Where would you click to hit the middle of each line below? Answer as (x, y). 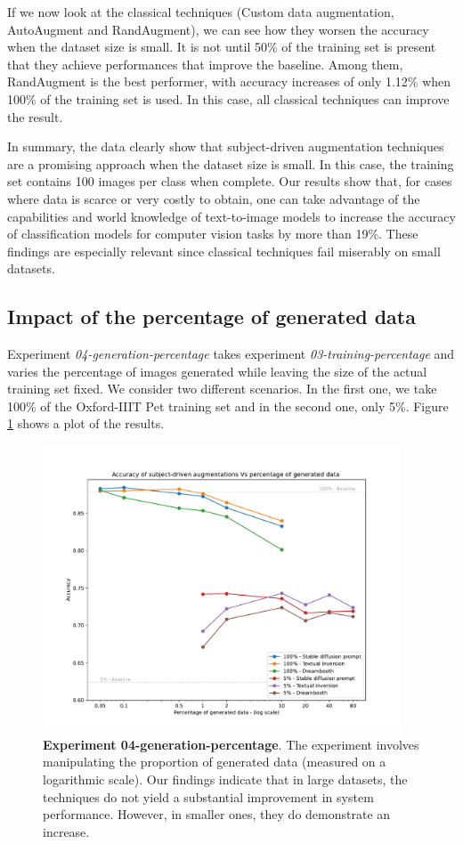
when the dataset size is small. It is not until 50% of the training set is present (222, 47)
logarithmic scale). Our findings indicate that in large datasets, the (225, 779)
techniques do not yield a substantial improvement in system (208, 796)
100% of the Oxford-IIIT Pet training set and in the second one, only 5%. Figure (228, 406)
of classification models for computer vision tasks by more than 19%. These (213, 234)
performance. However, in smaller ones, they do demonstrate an (217, 814)
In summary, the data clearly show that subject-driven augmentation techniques (226, 146)
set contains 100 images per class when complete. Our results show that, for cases (230, 181)
